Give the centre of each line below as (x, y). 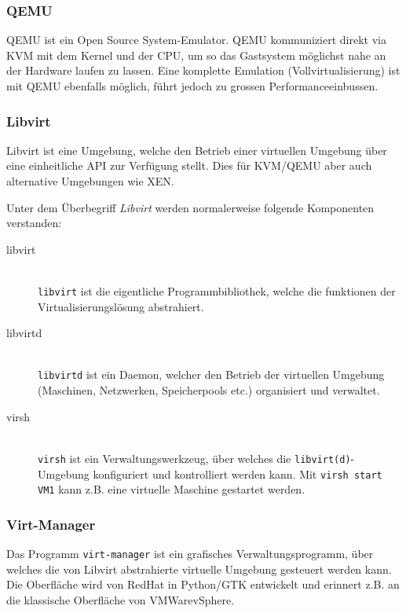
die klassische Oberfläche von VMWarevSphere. (121, 599)
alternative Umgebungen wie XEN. (90, 181)
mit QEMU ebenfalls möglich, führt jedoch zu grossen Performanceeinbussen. (192, 86)
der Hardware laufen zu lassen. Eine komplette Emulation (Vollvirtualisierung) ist (203, 70)
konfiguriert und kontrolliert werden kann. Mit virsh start (238, 474)
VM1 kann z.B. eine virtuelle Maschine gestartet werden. (172, 489)
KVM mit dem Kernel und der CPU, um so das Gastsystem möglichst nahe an (196, 55)
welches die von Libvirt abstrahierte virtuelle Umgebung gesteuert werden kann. (199, 569)
